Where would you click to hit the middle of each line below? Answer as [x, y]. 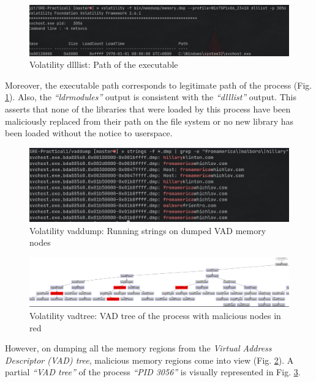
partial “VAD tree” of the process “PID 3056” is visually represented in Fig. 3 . [153, 372]
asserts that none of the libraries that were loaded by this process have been [148, 109]
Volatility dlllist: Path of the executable [104, 64]
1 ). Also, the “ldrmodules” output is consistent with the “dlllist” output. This [151, 97]
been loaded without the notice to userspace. [89, 133]
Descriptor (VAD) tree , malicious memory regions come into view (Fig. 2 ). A [149, 360]
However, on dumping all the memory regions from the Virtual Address [138, 348]
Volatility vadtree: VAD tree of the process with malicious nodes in [155, 316]
